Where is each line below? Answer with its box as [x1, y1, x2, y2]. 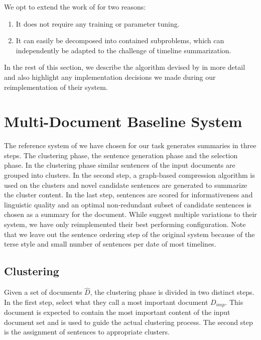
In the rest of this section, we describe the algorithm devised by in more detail [4, 62, 245, 72]
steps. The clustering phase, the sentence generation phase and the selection [4, 150, 238, 160]
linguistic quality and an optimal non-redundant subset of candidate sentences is [4, 199, 251, 209]
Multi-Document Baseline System [4, 111, 242, 132]
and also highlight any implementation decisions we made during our [4, 71, 216, 82]
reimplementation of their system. [4, 81, 108, 92]
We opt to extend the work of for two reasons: [4, 2, 146, 12]
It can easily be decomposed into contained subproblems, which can [16, 35, 224, 46]
